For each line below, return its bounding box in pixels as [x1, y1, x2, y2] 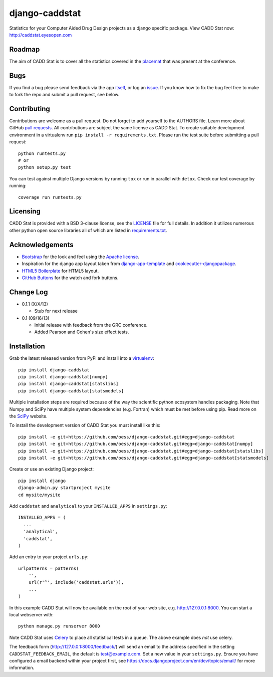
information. [9, 664, 35, 671]
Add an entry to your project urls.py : [9, 554, 89, 560]
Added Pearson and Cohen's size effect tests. [34, 329, 129, 335]
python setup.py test [18, 164, 71, 170]
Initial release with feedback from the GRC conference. [34, 322, 148, 328]
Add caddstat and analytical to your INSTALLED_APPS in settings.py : [9, 503, 167, 509]
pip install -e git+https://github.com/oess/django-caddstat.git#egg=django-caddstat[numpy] [18, 441, 253, 447]
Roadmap [9, 45, 40, 54]
